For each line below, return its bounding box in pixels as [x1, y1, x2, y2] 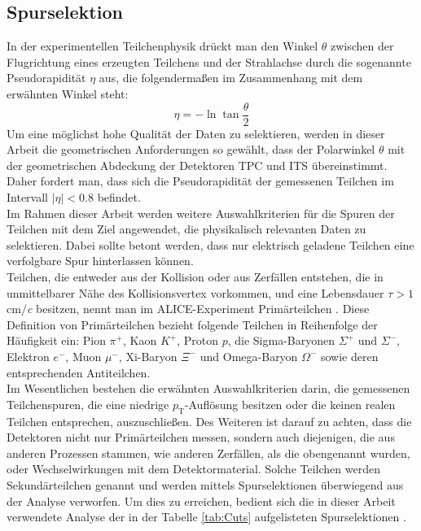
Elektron [7, 347, 50, 364]
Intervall [7, 189, 48, 206]
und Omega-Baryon [200, 347, 298, 364]
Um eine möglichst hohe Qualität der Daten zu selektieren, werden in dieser [7, 124, 385, 141]
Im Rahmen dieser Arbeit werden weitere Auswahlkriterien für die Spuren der [7, 204, 395, 221]
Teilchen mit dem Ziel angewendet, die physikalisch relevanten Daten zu [7, 220, 366, 237]
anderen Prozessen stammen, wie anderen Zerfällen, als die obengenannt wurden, [7, 444, 410, 461]
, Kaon [123, 332, 157, 349]
